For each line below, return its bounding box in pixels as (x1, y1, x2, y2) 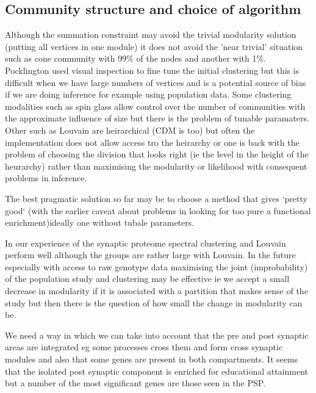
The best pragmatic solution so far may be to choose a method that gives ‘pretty (5, 192, 307, 204)
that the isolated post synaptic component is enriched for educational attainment (5, 364, 309, 377)
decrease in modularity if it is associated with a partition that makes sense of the (5, 284, 308, 297)
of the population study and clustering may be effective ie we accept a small (5, 272, 290, 285)
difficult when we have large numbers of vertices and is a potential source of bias (5, 76, 306, 88)
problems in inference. (5, 171, 87, 184)
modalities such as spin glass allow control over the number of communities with (5, 99, 306, 112)
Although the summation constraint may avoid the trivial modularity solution (5, 28, 296, 41)
